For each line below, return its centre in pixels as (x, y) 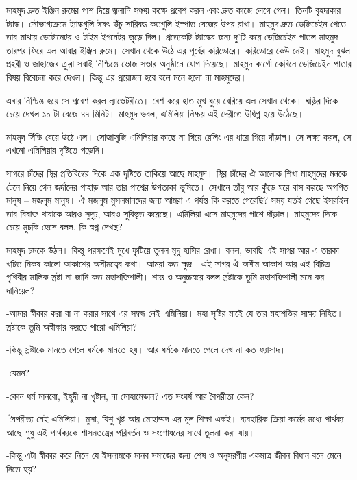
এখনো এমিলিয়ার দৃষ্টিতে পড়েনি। (56, 150)
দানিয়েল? (21, 290)
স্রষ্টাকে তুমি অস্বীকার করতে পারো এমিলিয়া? (72, 326)
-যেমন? (18, 373)
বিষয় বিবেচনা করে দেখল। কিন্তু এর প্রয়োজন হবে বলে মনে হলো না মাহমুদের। (126, 76)
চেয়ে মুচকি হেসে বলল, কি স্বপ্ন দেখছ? (64, 227)
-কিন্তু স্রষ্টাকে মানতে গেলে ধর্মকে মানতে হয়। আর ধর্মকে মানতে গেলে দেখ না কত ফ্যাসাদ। (146, 349)
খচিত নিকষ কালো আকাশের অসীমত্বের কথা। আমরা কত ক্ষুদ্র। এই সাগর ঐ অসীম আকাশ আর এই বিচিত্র (168, 263)
